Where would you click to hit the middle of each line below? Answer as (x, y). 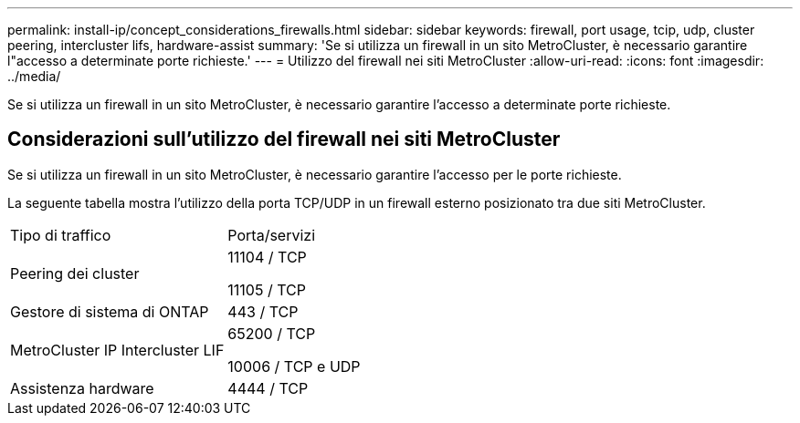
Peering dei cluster (75, 273)
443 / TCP (263, 311)
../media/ (34, 76)
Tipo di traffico (61, 235)
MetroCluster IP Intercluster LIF (117, 350)
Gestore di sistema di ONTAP (110, 311)
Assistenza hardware (82, 388)
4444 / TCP (268, 388)
